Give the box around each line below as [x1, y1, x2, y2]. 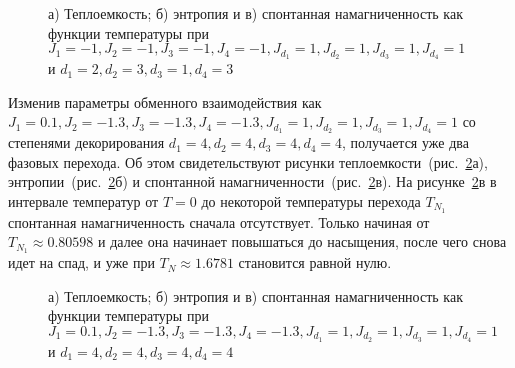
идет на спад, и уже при [8, 252, 155, 273]
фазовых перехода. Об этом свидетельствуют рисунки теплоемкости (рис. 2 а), [8, 151, 488, 172]
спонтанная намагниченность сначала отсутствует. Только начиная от [8, 211, 430, 232]
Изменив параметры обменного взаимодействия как [8, 91, 322, 112]
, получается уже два [342, 132, 469, 153]
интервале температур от [8, 190, 159, 211]
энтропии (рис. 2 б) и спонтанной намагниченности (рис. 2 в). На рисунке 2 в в [8, 171, 497, 192]
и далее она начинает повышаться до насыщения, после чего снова [98, 231, 507, 252]
